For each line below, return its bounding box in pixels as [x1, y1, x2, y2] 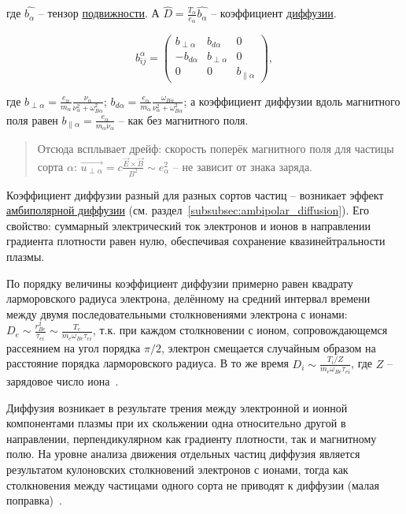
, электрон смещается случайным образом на [161, 339, 376, 356]
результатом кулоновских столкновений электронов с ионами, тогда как [6, 461, 349, 478]
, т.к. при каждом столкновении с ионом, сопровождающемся [92, 322, 388, 338]
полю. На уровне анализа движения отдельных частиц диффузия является [6, 445, 360, 462]
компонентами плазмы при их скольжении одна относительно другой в [6, 415, 346, 431]
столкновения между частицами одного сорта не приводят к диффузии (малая [6, 476, 379, 493]
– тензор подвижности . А [38, 5, 160, 21]
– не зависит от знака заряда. [172, 158, 313, 174]
